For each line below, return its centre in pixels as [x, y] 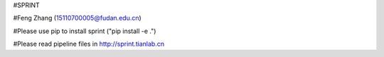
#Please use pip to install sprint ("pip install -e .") [85, 31]
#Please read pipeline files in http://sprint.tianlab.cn [89, 44]
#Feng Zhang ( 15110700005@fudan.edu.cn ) [77, 18]
